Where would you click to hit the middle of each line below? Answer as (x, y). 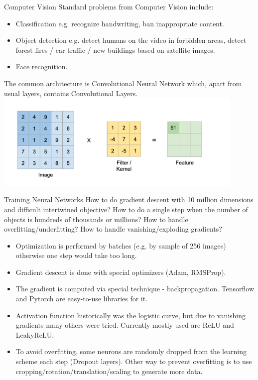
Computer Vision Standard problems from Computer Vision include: (109, 6)
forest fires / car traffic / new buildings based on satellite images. (115, 50)
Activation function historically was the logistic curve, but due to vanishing (131, 315)
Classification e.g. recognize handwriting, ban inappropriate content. (120, 23)
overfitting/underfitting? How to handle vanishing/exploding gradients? (113, 229)
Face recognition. (42, 66)
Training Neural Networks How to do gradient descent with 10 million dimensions (129, 199)
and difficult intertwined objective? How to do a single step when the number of (126, 209)
